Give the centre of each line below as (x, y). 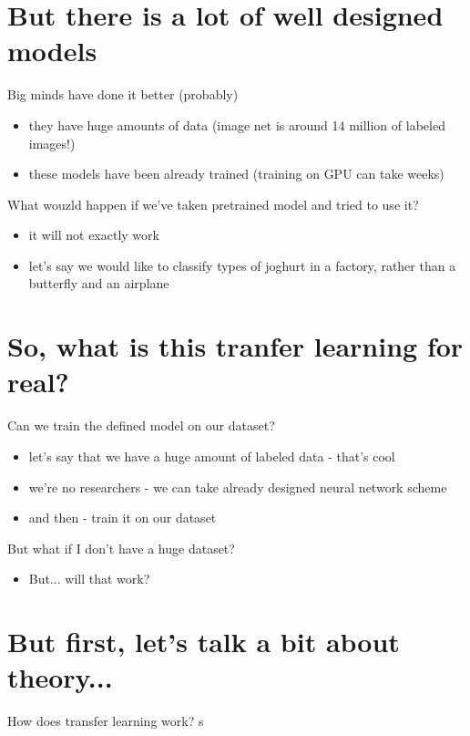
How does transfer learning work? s (106, 721)
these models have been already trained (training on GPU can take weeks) (236, 174)
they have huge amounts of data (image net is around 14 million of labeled (237, 124)
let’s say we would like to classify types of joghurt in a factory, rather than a (242, 265)
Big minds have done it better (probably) (123, 94)
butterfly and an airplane (99, 283)
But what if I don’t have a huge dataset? (121, 548)
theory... (60, 677)
